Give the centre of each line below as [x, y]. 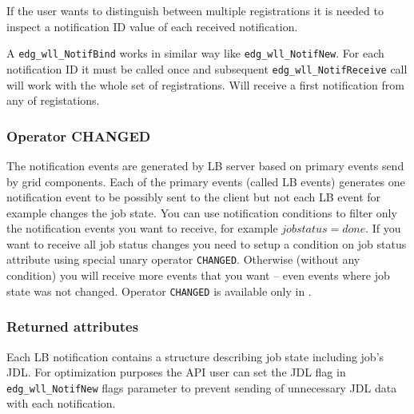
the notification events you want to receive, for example [142, 228]
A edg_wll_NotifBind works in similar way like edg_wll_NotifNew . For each [195, 53]
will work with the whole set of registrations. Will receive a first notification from [205, 84]
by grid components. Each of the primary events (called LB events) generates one [206, 181]
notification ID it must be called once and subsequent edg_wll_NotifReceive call [207, 68]
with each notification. [61, 403]
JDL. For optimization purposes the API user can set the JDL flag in [176, 372]
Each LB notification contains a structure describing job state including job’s [195, 356]
